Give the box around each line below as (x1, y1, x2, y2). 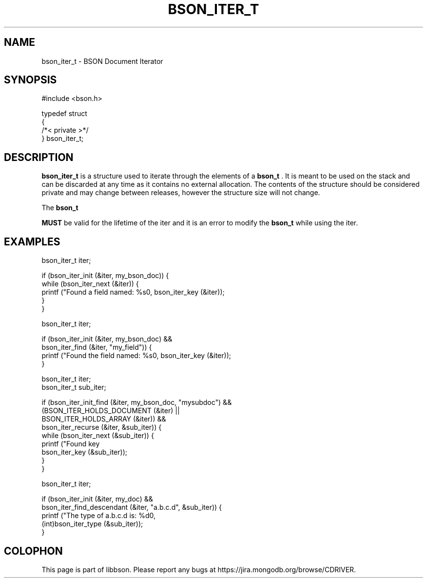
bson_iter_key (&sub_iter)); (41, 448, 127, 457)
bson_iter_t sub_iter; (41, 383, 106, 392)
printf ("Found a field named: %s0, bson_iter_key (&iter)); (41, 288, 225, 297)
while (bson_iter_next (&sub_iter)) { (41, 431, 154, 440)
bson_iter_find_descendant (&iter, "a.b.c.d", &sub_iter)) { (41, 503, 222, 512)
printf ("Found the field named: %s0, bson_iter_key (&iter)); (41, 351, 231, 360)
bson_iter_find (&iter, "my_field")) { (41, 343, 152, 352)
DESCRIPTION (4, 151, 74, 163)
